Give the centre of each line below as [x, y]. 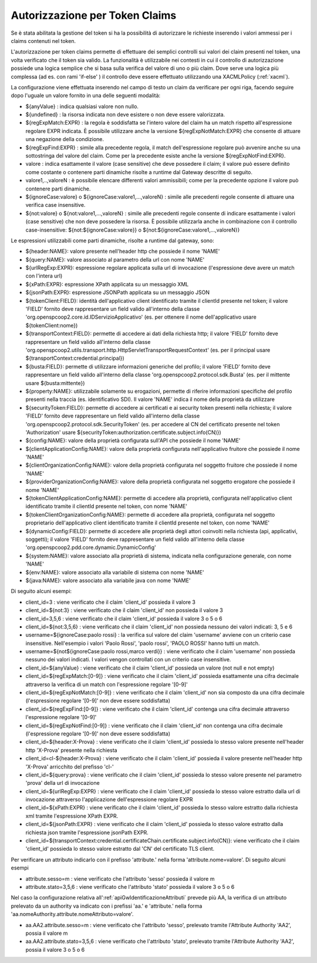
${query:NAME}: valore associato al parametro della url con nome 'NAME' [115, 259]
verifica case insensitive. [55, 205]
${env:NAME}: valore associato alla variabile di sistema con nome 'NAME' [115, 572]
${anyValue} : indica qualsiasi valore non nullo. [82, 106]
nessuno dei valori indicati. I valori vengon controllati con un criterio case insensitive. [128, 660]
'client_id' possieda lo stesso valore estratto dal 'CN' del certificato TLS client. [120, 849]
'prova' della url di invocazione [63, 783]
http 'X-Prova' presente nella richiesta [71, 750]
